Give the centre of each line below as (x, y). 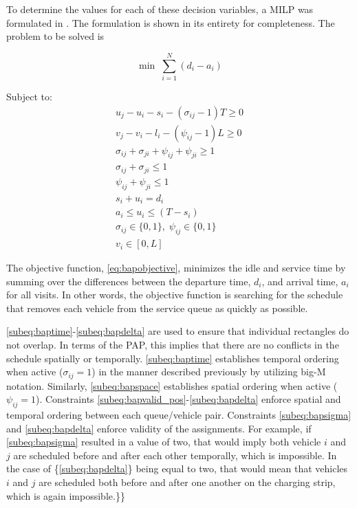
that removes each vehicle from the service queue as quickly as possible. (157, 308)
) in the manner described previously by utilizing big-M (209, 372)
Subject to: (29, 96)
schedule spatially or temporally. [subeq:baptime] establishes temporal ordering (173, 358)
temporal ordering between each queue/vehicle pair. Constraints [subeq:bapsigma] (179, 415)
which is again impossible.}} (66, 495)
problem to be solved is (55, 36)
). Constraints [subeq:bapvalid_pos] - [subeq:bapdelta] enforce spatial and (188, 399)
